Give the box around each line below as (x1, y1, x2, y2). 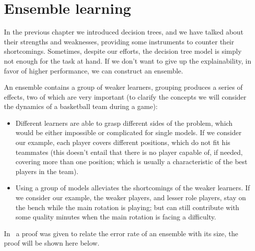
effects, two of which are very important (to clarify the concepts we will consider (4, 91, 247, 102)
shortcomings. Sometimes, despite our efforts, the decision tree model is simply (4, 46, 242, 56)
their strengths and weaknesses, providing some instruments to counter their (4, 36, 234, 46)
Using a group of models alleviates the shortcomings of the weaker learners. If (15, 182, 250, 193)
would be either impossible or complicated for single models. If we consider (15, 127, 242, 138)
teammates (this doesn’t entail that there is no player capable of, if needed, (15, 146, 243, 157)
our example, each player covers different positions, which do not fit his (15, 137, 230, 147)
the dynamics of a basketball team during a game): (4, 101, 158, 111)
